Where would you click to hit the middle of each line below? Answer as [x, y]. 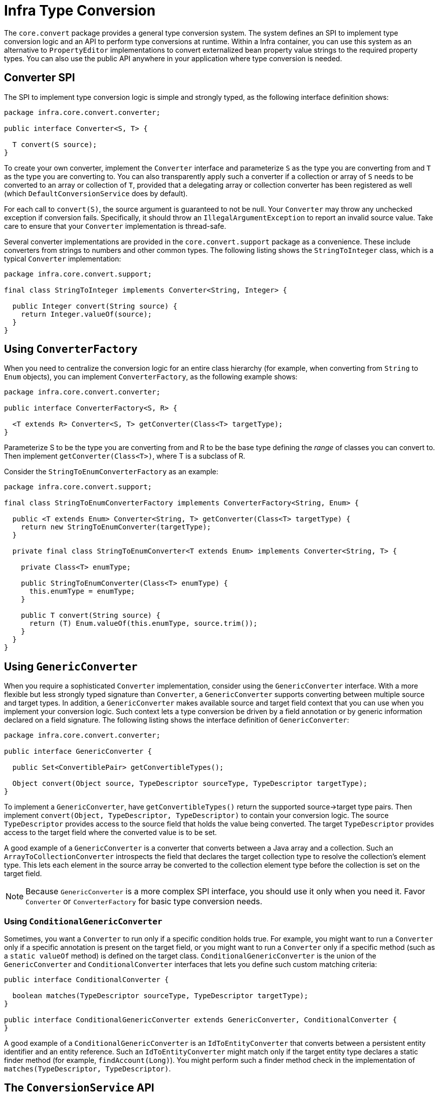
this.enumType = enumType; [82, 591]
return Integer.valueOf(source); [86, 314]
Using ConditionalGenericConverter [83, 921]
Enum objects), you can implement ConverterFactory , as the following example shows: [151, 377]
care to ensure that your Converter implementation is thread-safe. [115, 226]
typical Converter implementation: [63, 258]
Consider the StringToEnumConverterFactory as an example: [111, 472]
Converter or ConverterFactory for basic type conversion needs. [144, 902]
